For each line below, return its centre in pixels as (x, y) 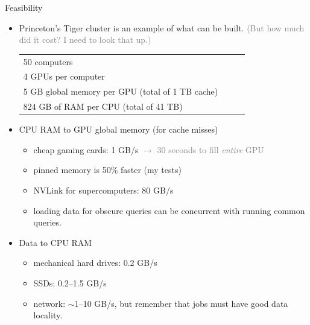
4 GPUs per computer (64, 76)
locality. (48, 315)
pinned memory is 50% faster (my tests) (107, 170)
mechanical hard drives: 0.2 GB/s (95, 263)
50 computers (48, 61)
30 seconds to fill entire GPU (210, 149)
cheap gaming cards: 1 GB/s (86, 149)
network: (49, 303)
